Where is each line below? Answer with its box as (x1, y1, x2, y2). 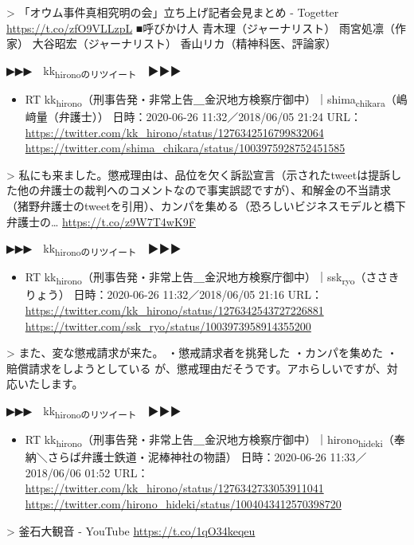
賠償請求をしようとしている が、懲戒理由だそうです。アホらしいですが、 (6, 359, 387, 376)
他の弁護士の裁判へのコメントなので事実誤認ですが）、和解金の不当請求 (17, 182, 391, 198)
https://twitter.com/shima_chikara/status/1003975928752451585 (25, 139, 346, 156)
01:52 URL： (84, 464, 149, 480)
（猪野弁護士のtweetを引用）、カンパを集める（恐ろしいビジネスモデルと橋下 (6, 198, 406, 214)
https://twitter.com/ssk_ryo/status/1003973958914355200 (25, 317, 311, 334)
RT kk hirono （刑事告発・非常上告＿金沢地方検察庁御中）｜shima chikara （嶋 (25, 90, 408, 109)
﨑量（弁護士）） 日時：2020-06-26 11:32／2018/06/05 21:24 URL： (25, 108, 362, 125)
